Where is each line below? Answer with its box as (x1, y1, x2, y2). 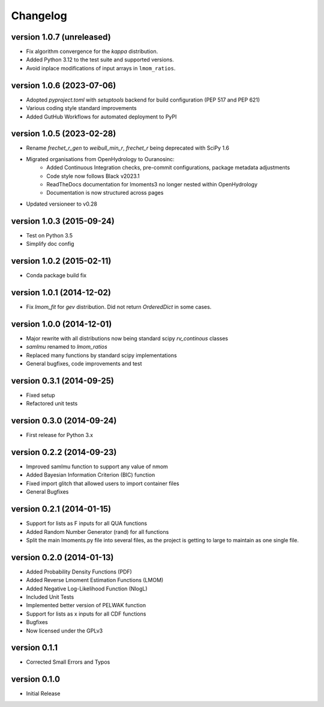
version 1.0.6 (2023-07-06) (11, 80, 116, 90)
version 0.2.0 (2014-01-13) (11, 552, 114, 562)
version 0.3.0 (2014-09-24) (11, 415, 117, 426)
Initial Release (26, 690, 61, 697)
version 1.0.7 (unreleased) (11, 32, 111, 42)
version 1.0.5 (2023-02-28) (11, 129, 116, 139)
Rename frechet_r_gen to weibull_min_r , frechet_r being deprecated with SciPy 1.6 (26, 144, 229, 151)
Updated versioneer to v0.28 (26, 200, 97, 207)
